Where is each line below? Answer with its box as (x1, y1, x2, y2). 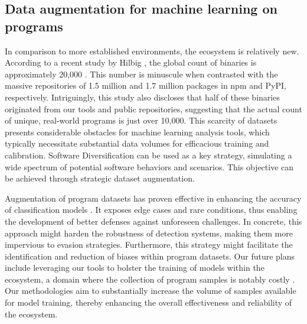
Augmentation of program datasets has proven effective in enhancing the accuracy (5, 192, 302, 204)
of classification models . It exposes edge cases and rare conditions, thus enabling (5, 203, 298, 216)
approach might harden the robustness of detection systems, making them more (5, 226, 293, 239)
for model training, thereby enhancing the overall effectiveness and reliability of (5, 296, 292, 309)
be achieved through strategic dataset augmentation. (5, 172, 195, 184)
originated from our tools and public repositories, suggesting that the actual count (5, 102, 302, 115)
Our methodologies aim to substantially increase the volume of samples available (5, 284, 296, 297)
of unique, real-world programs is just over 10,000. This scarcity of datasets (5, 114, 277, 127)
